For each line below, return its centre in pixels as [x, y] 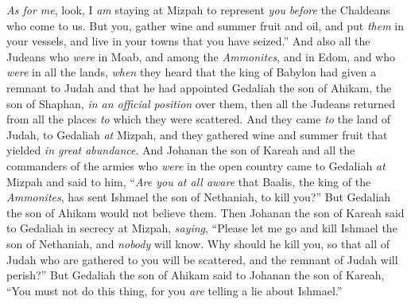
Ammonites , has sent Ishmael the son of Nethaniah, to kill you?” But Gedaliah [199, 197]
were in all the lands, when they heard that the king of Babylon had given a [192, 72]
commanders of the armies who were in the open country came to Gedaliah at [196, 165]
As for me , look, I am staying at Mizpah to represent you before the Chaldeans [198, 10]
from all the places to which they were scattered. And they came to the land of [199, 119]
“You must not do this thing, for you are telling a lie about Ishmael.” [174, 290]
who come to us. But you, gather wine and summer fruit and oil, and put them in [205, 25]
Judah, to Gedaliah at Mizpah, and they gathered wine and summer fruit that [197, 134]
